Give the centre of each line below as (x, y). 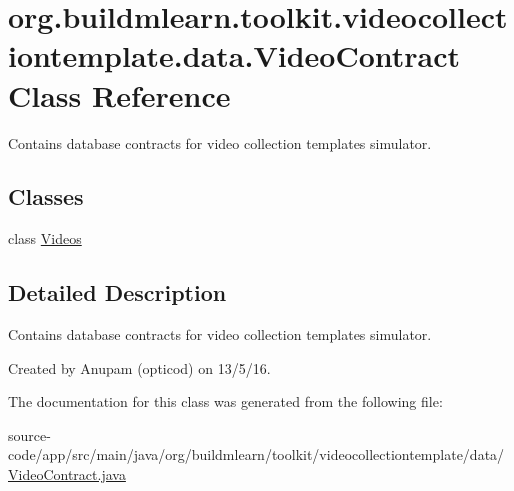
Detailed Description (117, 292)
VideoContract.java (67, 474)
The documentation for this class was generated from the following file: (225, 401)
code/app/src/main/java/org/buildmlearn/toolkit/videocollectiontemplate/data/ (256, 454)
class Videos (45, 238)
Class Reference (119, 94)
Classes (46, 196)
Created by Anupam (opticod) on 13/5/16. (139, 367)
